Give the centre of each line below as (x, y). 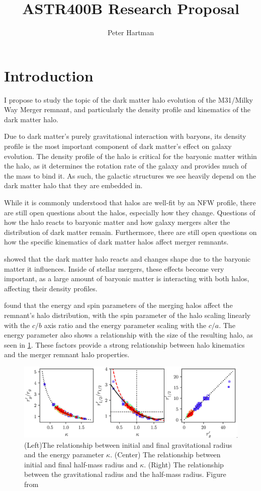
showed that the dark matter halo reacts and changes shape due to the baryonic (127, 258)
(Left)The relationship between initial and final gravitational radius (128, 444)
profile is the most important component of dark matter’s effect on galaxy (118, 146)
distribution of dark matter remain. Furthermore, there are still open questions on (130, 232)
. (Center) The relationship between (165, 455)
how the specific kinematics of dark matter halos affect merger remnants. (116, 242)
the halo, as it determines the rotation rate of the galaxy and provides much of (125, 166)
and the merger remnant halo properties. (67, 354)
